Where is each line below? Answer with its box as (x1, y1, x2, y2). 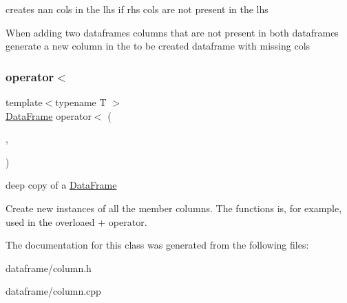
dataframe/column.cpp (6, 284, 101, 298)
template (6, 95, 43, 109)
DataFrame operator (6, 108, 92, 123)
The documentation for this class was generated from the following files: (6, 238, 309, 252)
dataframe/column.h (6, 260, 92, 275)
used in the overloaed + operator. (6, 214, 147, 229)
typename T (55, 95, 107, 109)
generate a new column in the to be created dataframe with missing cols (6, 39, 311, 53)
